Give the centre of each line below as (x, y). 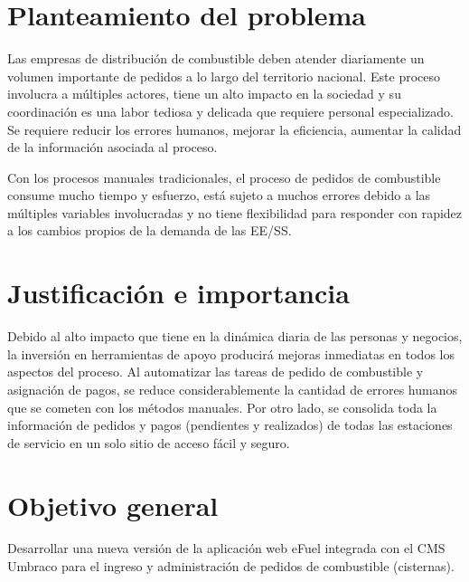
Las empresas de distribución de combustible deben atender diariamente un (216, 58)
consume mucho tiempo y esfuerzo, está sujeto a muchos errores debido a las (219, 195)
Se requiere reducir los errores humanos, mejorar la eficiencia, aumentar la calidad (234, 129)
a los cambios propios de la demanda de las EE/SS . (150, 230)
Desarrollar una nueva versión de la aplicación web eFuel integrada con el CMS (226, 548)
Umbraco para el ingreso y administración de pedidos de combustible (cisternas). (231, 566)
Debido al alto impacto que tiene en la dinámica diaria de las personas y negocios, (235, 336)
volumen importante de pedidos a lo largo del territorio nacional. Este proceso (224, 76)
